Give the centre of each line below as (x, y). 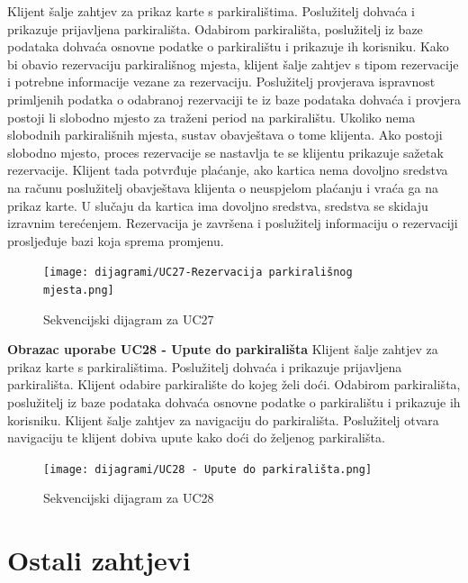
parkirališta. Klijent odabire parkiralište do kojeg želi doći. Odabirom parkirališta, (234, 384)
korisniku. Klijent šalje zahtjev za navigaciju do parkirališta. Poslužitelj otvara (223, 419)
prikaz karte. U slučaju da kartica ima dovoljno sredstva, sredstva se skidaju (218, 205)
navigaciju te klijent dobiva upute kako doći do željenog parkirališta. (196, 437)
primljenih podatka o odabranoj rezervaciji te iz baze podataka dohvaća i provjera (234, 99)
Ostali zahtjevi (99, 560)
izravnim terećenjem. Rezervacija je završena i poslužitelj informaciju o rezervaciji (233, 223)
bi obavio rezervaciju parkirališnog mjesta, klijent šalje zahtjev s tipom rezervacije (233, 64)
